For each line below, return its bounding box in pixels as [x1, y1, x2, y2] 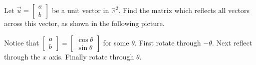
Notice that [4, 37, 39, 47]
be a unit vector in [52, 5, 109, 15]
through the [4, 51, 41, 61]
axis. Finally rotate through [49, 51, 134, 61]
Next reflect [216, 37, 252, 47]
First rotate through [139, 37, 201, 47]
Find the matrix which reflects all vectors [123, 5, 250, 15]
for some [103, 37, 129, 47]
